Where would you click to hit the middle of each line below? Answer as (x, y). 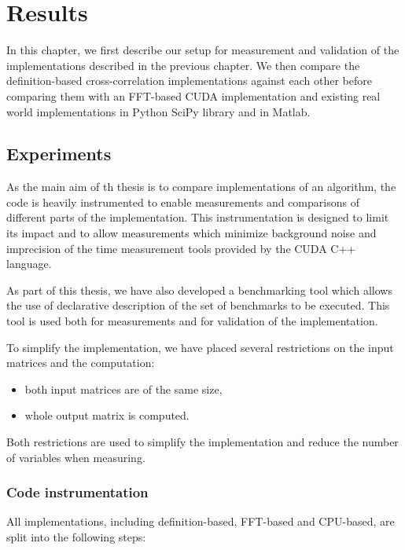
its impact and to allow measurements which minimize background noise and (191, 233)
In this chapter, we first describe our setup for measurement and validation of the (203, 50)
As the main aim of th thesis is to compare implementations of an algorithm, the (201, 187)
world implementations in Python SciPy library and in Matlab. (158, 111)
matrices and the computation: (81, 363)
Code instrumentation (77, 492)
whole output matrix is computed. (107, 415)
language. (29, 264)
